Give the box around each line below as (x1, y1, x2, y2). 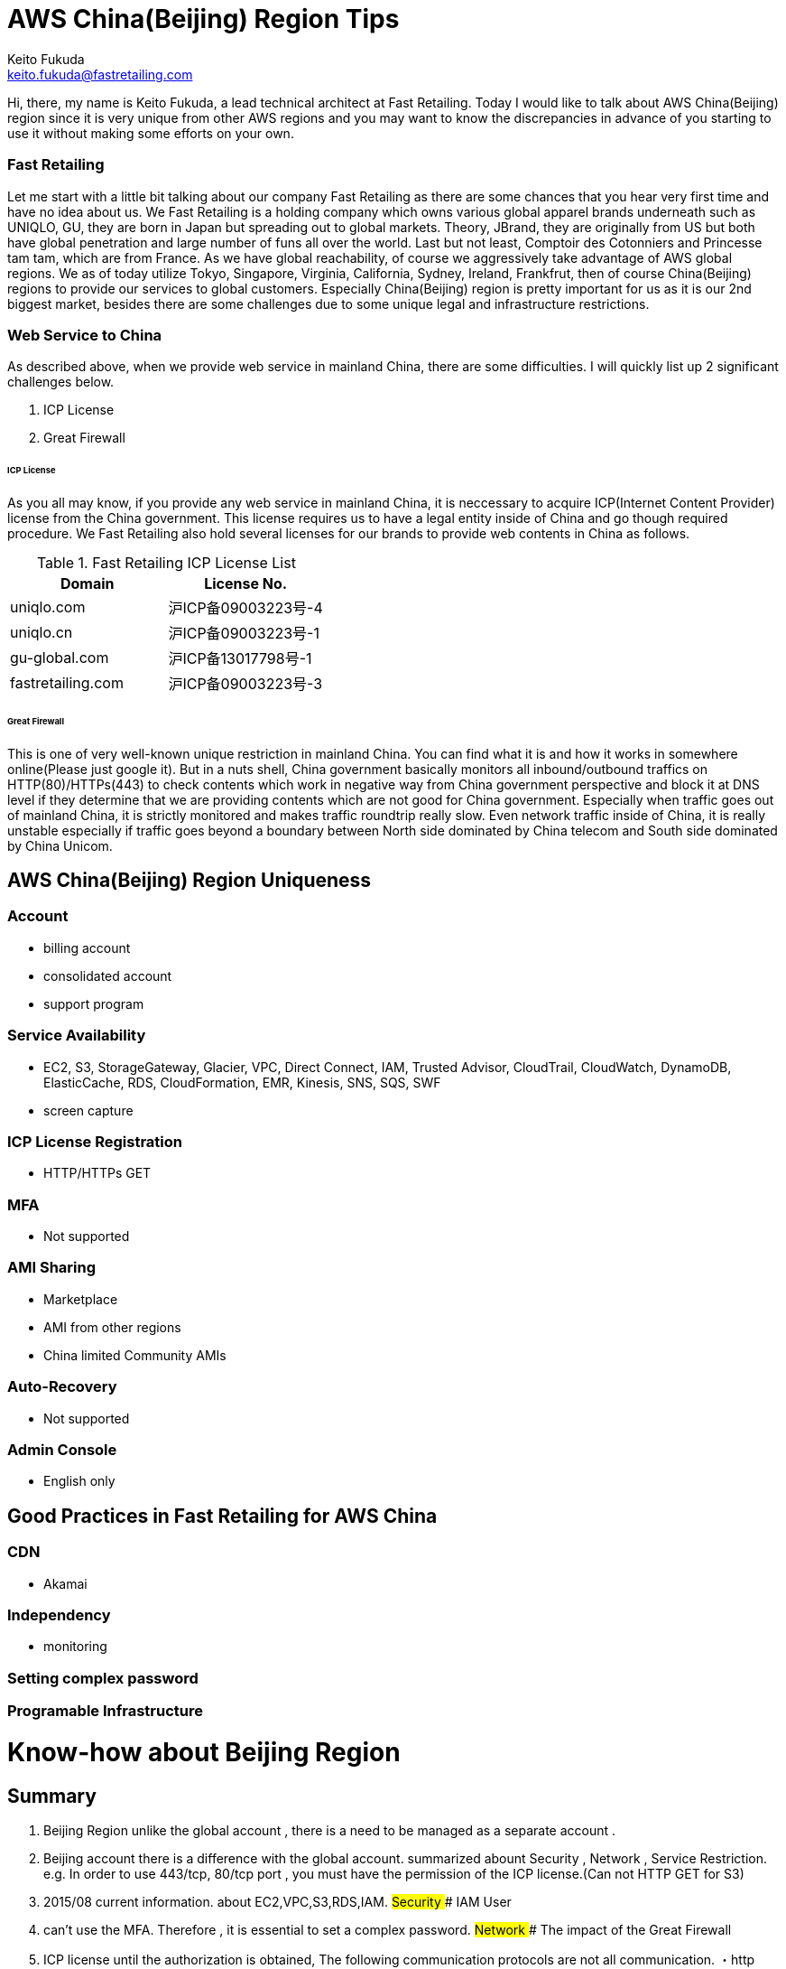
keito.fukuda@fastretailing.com (7, 66, 193, 82)
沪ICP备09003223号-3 (168, 674, 323, 693)
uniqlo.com (10, 597, 86, 616)
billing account (43, 939, 131, 956)
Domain (60, 574, 115, 593)
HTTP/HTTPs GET (43, 1165, 152, 1181)
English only (43, 1473, 116, 1489)
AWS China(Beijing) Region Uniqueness (7, 869, 372, 892)
